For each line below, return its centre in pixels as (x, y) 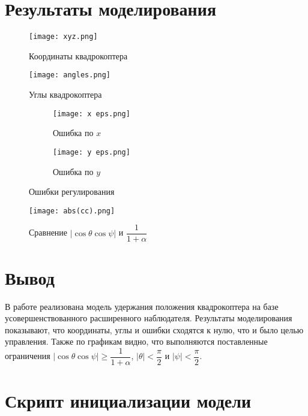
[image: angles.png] (70, 75)
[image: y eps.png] (92, 152)
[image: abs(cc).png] (72, 211)
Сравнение (48, 232)
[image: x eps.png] (92, 114)
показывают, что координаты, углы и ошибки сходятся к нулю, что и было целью (154, 329)
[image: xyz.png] (63, 37)
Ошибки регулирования (72, 192)
